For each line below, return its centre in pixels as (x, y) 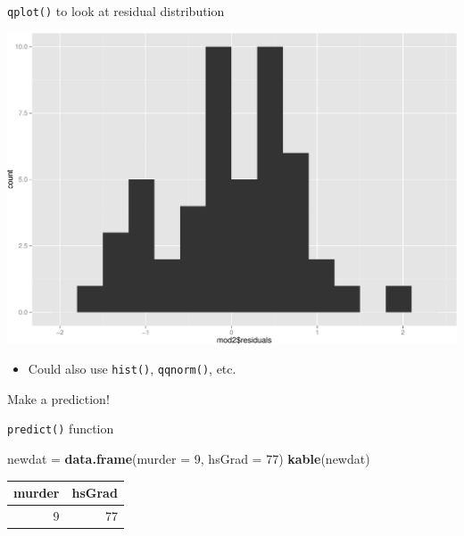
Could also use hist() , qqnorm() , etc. (132, 369)
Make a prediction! (58, 398)
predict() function (61, 429)
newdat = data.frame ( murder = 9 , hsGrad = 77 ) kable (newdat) (189, 459)
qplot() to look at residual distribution (116, 11)
